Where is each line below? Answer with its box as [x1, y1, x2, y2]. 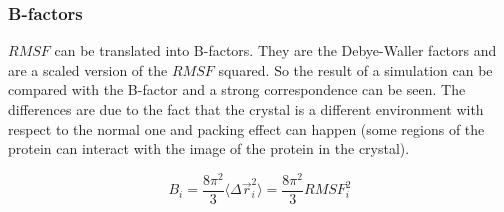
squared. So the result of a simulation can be [218, 59, 493, 80]
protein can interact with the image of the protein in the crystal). [8, 138, 410, 159]
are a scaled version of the [8, 59, 168, 80]
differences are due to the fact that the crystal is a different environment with [8, 99, 484, 119]
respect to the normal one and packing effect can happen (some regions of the [8, 118, 485, 139]
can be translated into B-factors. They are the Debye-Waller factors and [54, 40, 497, 61]
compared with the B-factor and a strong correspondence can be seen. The [8, 79, 466, 100]
